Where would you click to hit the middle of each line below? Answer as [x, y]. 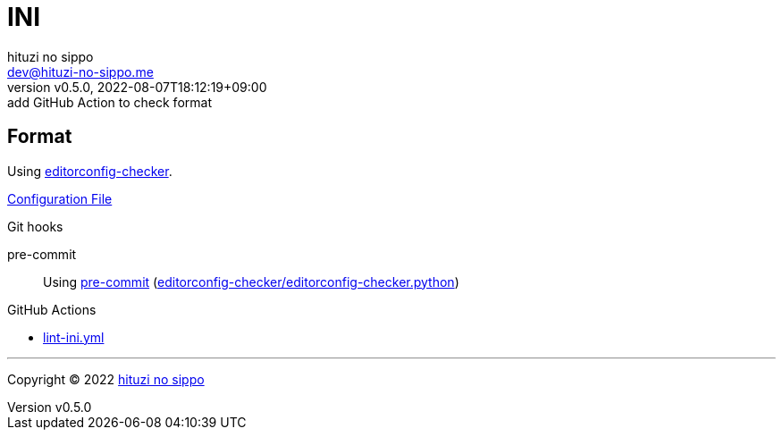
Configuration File [60, 198]
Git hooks [35, 226]
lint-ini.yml [74, 337]
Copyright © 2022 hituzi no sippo [106, 379]
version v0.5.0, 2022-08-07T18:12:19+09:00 [137, 87]
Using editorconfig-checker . [90, 171]
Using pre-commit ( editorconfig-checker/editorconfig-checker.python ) [251, 282]
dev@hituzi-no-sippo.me [80, 71]
